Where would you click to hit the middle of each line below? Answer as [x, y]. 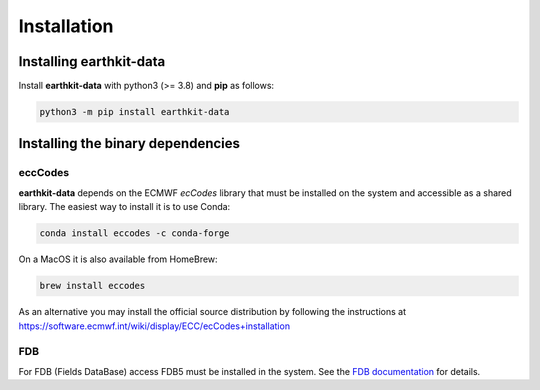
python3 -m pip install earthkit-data [134, 112]
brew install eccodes [92, 286]
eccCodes [44, 173]
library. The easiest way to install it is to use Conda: [124, 207]
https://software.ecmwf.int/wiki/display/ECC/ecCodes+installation [154, 326]
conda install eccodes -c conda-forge [134, 233]
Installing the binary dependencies [129, 143]
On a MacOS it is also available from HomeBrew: [118, 259]
